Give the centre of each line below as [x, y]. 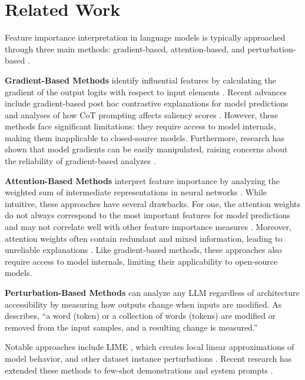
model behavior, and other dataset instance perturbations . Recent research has [148, 358]
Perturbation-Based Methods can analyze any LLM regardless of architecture [152, 292]
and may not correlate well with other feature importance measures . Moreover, [148, 227]
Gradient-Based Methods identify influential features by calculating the [140, 80]
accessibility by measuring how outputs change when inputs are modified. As [143, 304]
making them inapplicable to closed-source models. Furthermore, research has [145, 137]
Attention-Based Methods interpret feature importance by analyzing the [142, 180]
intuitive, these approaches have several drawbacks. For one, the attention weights [152, 203]
